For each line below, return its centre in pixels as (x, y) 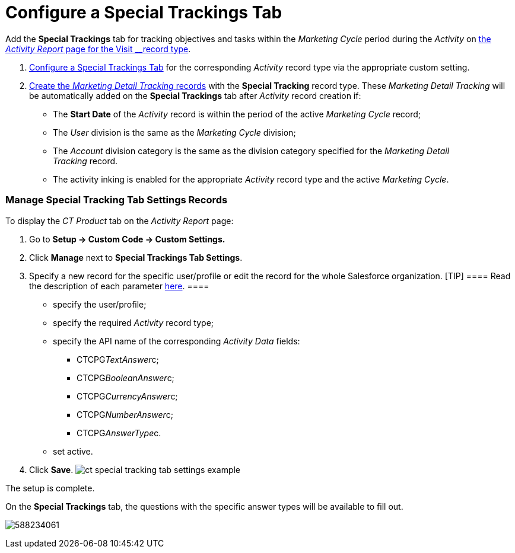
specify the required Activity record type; (133, 322)
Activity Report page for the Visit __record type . (98, 49)
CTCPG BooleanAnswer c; (125, 378)
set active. (73, 451)
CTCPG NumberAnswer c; (125, 414)
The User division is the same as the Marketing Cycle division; (174, 132)
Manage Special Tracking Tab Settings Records (117, 200)
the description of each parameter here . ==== (119, 286)
